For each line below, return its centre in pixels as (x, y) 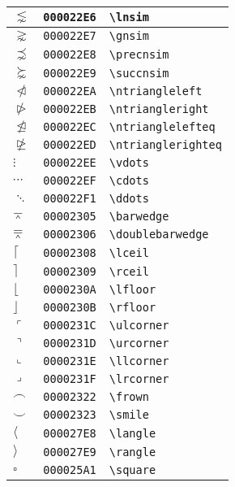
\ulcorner (139, 325)
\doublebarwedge (159, 234)
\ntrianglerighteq (165, 145)
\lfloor (132, 289)
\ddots (129, 198)
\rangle (132, 452)
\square (132, 470)
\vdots (129, 163)
